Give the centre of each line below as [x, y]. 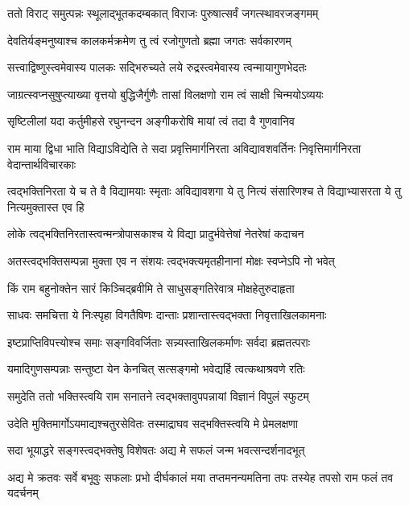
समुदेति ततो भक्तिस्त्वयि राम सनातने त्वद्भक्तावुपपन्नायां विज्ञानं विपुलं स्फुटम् [158, 395]
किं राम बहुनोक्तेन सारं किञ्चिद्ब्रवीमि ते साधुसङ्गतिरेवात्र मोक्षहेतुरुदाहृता [151, 288]
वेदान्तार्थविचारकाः [42, 164]
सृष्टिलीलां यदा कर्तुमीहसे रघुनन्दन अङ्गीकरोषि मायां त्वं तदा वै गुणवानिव [151, 121]
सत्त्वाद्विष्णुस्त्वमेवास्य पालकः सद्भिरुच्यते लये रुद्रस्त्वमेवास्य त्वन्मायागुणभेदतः [157, 67]
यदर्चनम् [23, 493]
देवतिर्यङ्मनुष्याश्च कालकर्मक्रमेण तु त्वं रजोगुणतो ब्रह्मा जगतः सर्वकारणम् [149, 40]
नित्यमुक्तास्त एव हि [46, 206]
